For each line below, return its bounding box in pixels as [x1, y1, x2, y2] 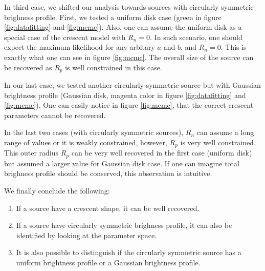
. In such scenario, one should [150, 31, 242, 42]
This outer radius [4, 147, 59, 158]
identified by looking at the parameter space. [16, 229, 157, 240]
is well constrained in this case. [65, 62, 162, 72]
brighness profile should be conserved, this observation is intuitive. [4, 168, 212, 179]
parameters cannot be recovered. [4, 109, 106, 120]
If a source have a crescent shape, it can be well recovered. [16, 202, 200, 213]
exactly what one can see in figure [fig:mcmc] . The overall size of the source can [4, 51, 254, 62]
